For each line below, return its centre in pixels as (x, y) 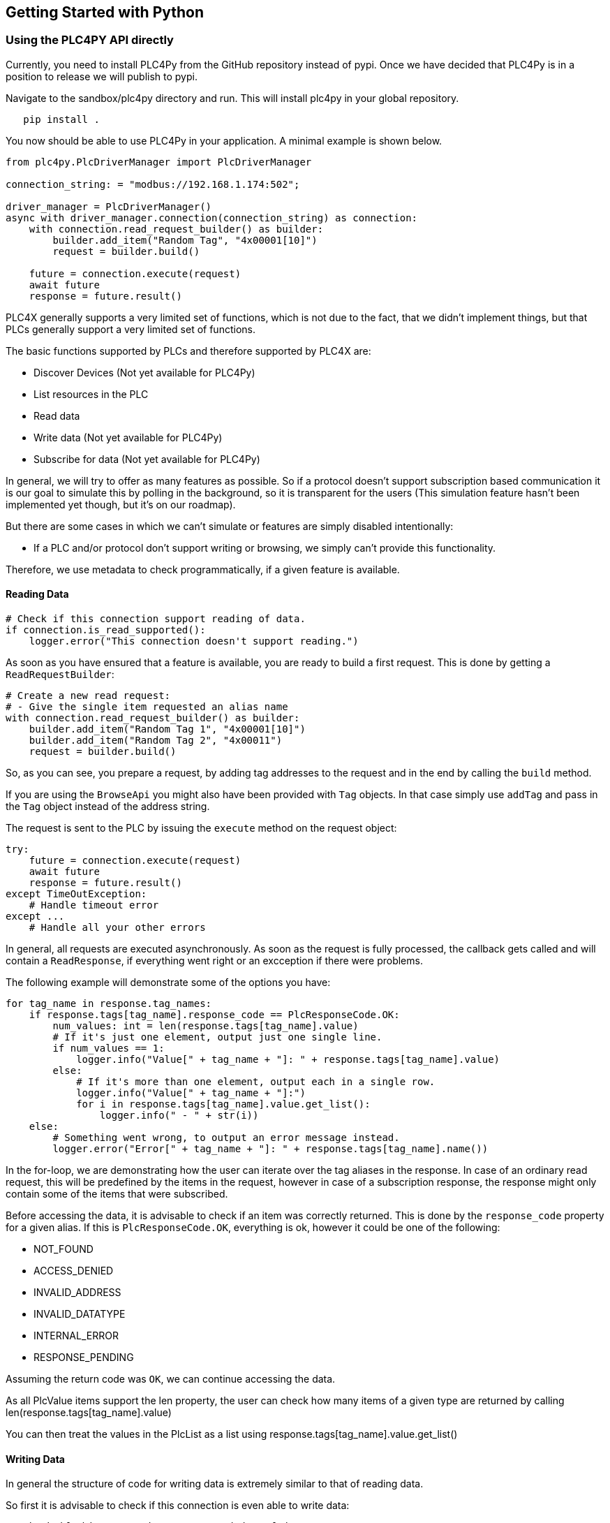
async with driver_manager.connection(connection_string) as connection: (212, 218)
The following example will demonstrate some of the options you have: (168, 983)
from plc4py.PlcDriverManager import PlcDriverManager (159, 162)
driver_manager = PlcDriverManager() (109, 206)
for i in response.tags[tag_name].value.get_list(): (223, 1104)
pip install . (61, 119)
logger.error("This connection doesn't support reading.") (194, 641)
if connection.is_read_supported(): (106, 630)
